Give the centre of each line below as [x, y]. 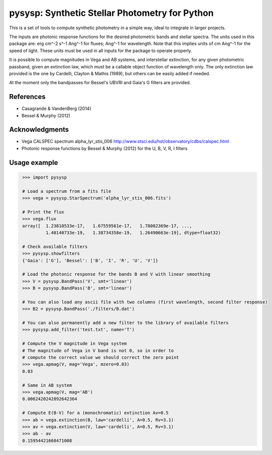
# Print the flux [43, 212]
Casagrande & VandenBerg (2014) [56, 108]
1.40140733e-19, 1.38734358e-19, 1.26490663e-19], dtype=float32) [133, 233]
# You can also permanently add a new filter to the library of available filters [126, 323]
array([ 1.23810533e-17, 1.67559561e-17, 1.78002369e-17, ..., [107, 226]
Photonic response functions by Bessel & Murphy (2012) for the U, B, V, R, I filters [105, 148]
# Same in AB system [47, 385]
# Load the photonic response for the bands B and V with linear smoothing [116, 274]
